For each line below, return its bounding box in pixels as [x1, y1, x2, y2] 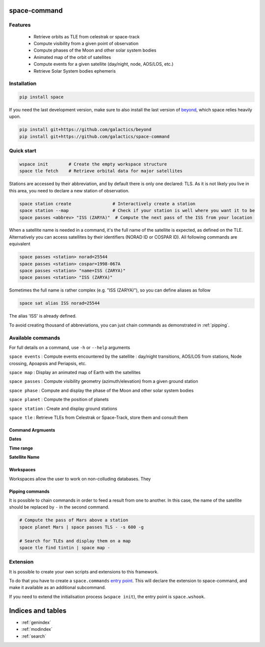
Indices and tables [9, 606, 67, 615]
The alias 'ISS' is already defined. [9, 313, 77, 319]
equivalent [9, 241, 30, 247]
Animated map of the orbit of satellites [33, 54, 111, 60]
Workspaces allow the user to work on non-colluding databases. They [9, 476, 151, 482]
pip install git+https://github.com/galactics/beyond [19, 127, 152, 133]
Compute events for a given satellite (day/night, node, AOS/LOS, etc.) [33, 61, 174, 67]
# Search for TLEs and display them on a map [19, 538, 131, 543]
